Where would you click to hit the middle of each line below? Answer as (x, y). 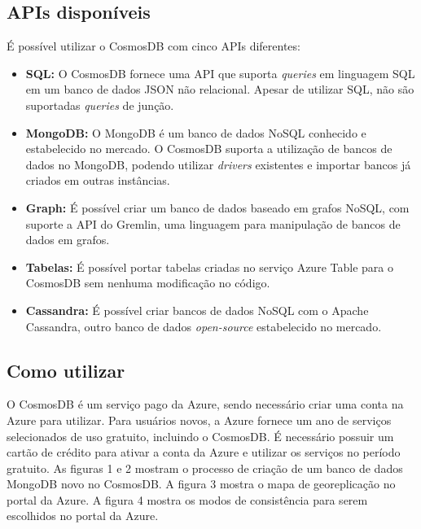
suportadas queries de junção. (100, 105)
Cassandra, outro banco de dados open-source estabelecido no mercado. (204, 326)
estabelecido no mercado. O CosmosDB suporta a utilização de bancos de (209, 149)
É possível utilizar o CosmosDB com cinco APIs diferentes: (153, 46)
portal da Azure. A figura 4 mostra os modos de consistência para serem (187, 499)
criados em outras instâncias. (98, 180)
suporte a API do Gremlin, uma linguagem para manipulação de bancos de (213, 223)
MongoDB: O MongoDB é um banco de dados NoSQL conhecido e (196, 132)
